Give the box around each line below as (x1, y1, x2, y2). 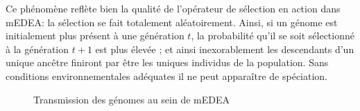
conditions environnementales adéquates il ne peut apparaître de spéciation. (6, 68, 328, 83)
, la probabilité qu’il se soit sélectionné (191, 28, 354, 43)
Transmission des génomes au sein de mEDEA (33, 92, 230, 106)
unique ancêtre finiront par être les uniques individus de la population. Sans (6, 55, 329, 70)
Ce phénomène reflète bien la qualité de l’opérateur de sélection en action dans (6, 1, 341, 15)
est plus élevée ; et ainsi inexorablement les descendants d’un (95, 41, 354, 56)
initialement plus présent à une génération (6, 28, 185, 43)
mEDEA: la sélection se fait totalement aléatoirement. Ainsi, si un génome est (6, 14, 338, 29)
